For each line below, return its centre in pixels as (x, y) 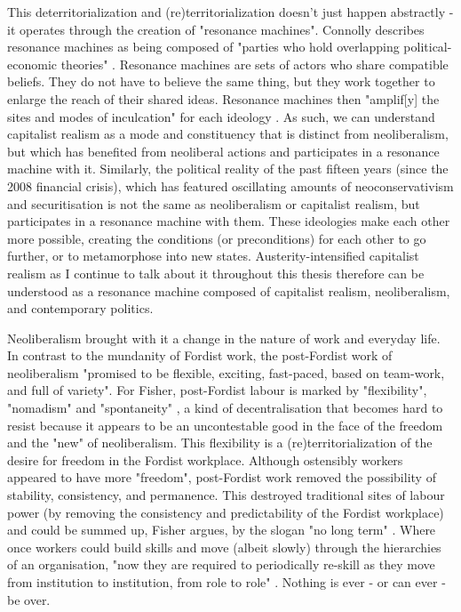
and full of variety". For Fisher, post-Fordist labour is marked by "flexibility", (217, 390)
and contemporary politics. (80, 308)
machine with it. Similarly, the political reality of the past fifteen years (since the (228, 169)
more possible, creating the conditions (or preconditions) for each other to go (217, 238)
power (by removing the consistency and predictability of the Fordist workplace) (226, 512)
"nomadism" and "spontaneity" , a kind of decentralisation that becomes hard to (225, 408)
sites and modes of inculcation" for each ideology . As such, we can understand (221, 116)
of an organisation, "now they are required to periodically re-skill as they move (221, 564)
